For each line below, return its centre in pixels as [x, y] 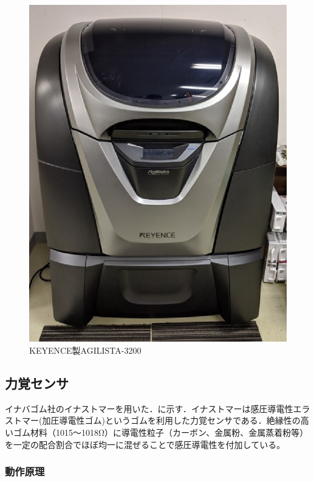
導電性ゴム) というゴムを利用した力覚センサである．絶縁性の [180, 420]
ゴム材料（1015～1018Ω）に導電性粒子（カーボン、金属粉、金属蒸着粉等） [161, 432]
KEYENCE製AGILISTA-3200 [85, 350]
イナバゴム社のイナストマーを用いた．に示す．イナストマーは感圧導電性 [149, 408]
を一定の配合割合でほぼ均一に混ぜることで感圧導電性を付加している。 [145, 444]
